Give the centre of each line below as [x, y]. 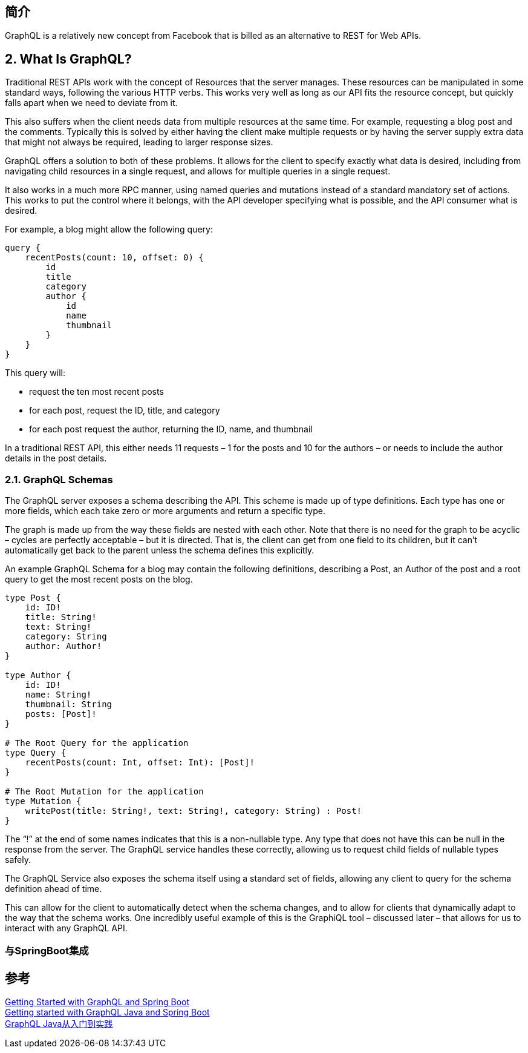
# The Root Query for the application [97, 743]
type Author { [38, 675]
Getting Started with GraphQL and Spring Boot [97, 1002]
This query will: [35, 373]
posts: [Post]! [61, 714]
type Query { [36, 753]
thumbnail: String [69, 705]
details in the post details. [56, 458]
